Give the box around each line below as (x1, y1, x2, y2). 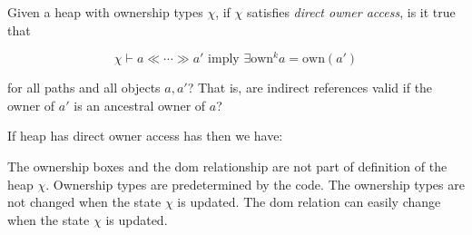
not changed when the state (7, 192, 162, 211)
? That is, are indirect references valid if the (187, 78, 433, 97)
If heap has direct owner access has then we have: (7, 126, 283, 145)
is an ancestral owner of (74, 95, 206, 114)
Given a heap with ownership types (7, 3, 203, 21)
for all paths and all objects (7, 78, 161, 97)
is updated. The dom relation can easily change (177, 192, 441, 211)
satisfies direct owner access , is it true (247, 3, 456, 21)
